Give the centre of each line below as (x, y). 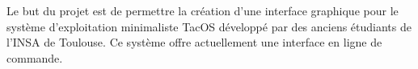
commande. (35, 57)
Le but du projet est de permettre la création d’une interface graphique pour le (203, 10)
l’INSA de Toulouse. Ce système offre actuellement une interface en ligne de (194, 42)
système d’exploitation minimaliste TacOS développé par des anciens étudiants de (209, 26)
